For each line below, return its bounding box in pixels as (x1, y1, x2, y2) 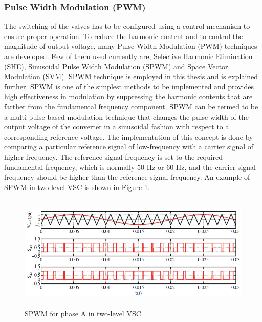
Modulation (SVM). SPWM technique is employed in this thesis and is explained (4, 71, 258, 82)
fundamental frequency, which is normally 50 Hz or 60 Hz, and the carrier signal (4, 161, 256, 172)
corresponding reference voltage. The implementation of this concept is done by (4, 131, 253, 142)
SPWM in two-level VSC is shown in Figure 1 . (4, 181, 150, 192)
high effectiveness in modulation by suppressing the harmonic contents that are (4, 91, 253, 102)
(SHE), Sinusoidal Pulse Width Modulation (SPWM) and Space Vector (4, 61, 228, 71)
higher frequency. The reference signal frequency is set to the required (4, 151, 223, 162)
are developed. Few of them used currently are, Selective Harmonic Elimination (4, 51, 253, 61)
